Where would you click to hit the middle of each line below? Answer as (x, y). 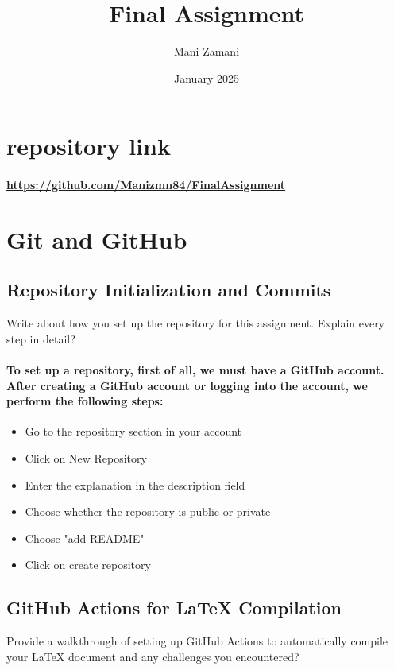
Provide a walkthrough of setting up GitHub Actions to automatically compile (197, 641)
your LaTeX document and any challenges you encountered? (153, 656)
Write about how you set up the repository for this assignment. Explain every (196, 323)
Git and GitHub (97, 239)
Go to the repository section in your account (133, 431)
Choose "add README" (85, 538)
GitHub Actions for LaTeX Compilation (174, 608)
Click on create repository (88, 565)
